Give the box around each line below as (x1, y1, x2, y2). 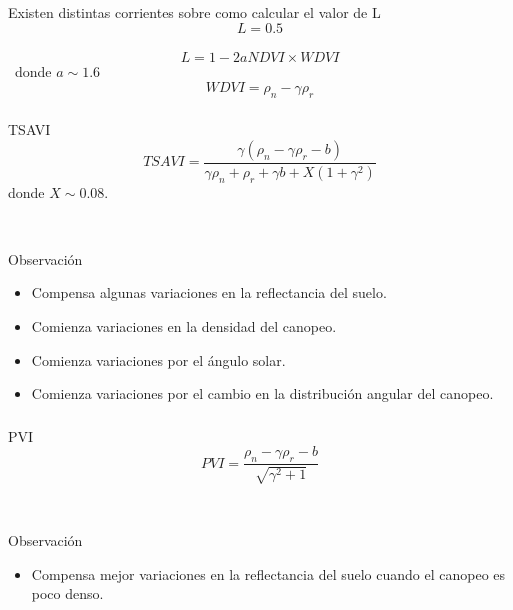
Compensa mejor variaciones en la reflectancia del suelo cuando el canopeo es (31, 563, 506, 584)
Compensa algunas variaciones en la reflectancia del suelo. (31, 282, 387, 303)
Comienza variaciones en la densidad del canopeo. (31, 316, 337, 337)
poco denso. (31, 583, 104, 604)
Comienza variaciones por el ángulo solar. (31, 349, 286, 370)
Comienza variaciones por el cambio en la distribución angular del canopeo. (31, 383, 494, 404)
